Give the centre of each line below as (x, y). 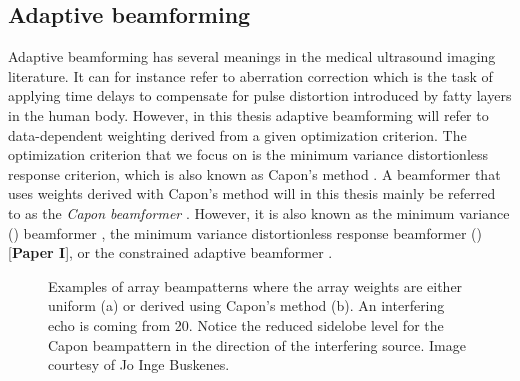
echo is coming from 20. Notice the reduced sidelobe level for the (246, 324)
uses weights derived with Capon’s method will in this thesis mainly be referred (252, 193)
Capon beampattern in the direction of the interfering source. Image (257, 344)
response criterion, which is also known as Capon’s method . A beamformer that (254, 173)
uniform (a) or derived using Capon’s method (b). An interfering (246, 305)
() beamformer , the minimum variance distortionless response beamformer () (245, 232)
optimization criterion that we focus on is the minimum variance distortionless (248, 154)
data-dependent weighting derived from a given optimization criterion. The (237, 134)
